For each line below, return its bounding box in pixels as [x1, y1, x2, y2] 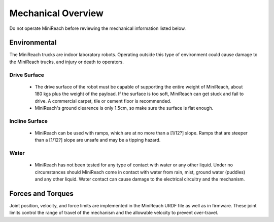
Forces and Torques [9, 189, 74, 198]
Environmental [9, 38, 57, 47]
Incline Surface [9, 117, 48, 124]
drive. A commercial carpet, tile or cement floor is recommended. [35, 98, 172, 104]
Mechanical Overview [9, 8, 104, 19]
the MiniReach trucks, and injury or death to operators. [9, 59, 124, 65]
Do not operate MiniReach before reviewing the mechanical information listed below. [9, 25, 186, 31]
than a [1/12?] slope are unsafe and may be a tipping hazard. [35, 137, 161, 143]
